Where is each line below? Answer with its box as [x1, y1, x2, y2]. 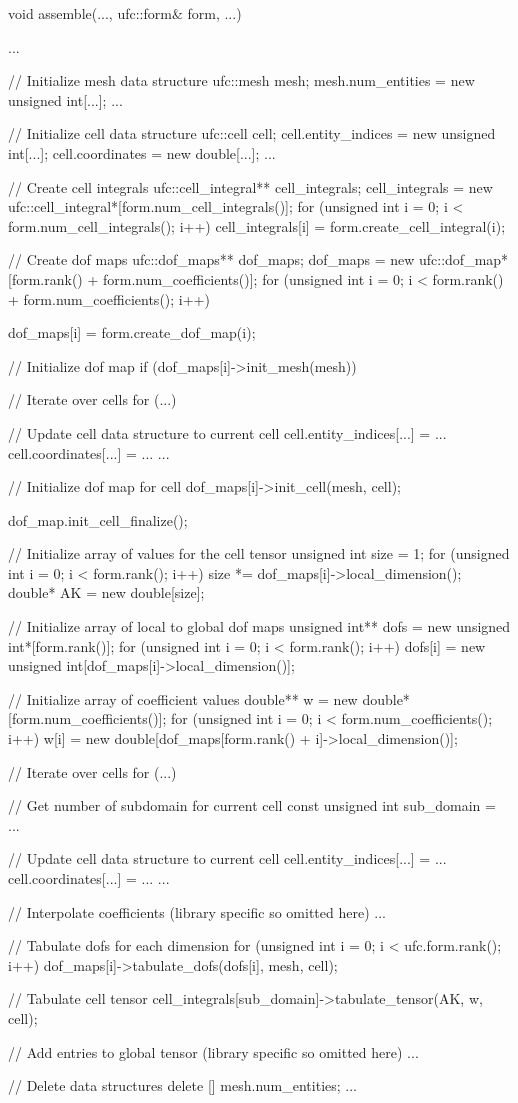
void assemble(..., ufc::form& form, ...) [8, 3, 242, 23]
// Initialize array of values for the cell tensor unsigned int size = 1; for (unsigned [8, 543, 510, 564]
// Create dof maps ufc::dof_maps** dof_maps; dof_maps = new [8, 249, 415, 270]
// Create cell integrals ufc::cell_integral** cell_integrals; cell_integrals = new [8, 176, 493, 197]
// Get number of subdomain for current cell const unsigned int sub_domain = [8, 795, 496, 816]
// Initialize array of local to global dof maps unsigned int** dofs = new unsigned [8, 616, 511, 637]
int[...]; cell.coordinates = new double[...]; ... [8, 142, 276, 163]
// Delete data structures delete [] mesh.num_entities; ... [8, 1075, 357, 1096]
